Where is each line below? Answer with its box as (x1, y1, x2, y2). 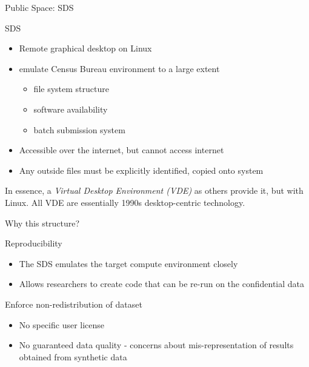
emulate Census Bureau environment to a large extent (19, 62, 220, 74)
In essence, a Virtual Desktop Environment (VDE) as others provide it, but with (5, 184, 304, 197)
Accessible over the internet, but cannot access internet (19, 144, 224, 156)
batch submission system (33, 123, 125, 136)
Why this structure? (5, 216, 80, 229)
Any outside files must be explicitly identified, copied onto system (19, 164, 264, 176)
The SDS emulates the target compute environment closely (19, 257, 238, 269)
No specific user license (19, 318, 105, 331)
